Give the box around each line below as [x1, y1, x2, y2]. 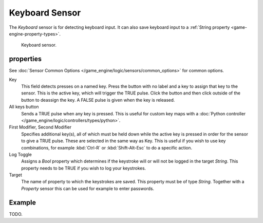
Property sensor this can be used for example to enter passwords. [21, 186, 154, 191]
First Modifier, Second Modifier [9, 124, 72, 130]
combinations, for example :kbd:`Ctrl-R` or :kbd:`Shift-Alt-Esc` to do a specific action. [21, 145, 192, 150]
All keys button [9, 104, 39, 110]
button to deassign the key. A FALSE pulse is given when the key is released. [21, 97, 175, 103]
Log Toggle [9, 151, 32, 157]
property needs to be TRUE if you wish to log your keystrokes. [21, 165, 146, 171]
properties [9, 55, 42, 63]
